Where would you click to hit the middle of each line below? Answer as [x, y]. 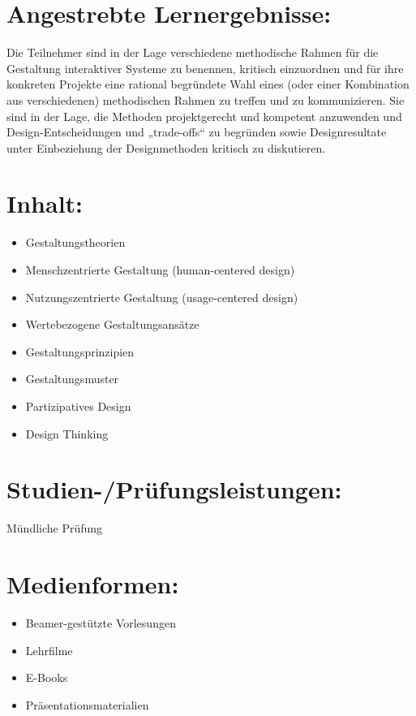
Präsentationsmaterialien [87, 704]
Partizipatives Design [78, 405]
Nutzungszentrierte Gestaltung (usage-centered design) [162, 297]
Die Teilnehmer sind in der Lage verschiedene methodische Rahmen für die [193, 52]
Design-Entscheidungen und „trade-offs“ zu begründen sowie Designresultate [197, 132]
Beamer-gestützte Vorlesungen [101, 623]
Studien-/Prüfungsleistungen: [174, 489]
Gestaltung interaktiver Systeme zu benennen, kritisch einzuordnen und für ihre [205, 68]
